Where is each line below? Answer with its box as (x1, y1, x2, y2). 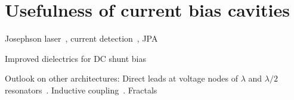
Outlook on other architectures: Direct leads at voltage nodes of (5, 72, 239, 85)
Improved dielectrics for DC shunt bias (5, 52, 146, 64)
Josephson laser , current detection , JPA (5, 32, 158, 45)
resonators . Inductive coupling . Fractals (5, 83, 157, 96)
